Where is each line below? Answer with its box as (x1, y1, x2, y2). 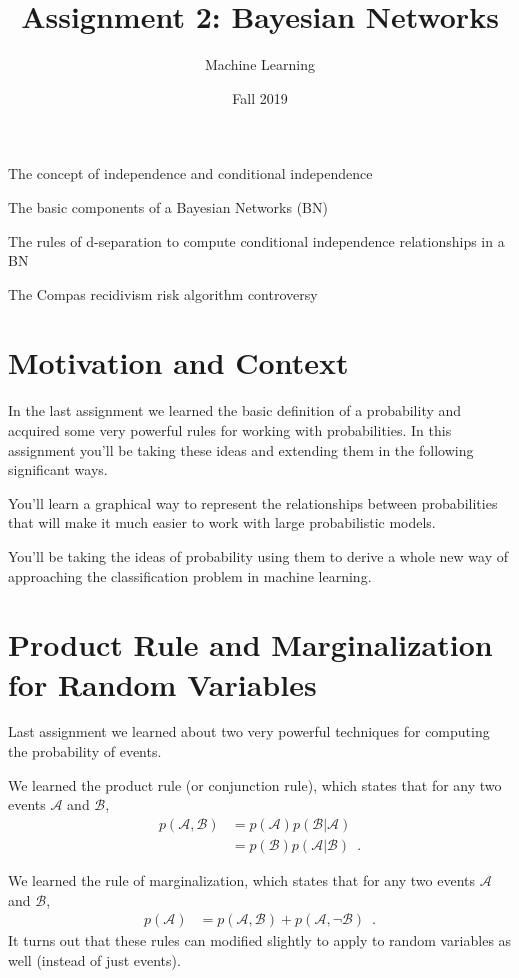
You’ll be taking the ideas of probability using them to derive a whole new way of (8, 545, 508, 566)
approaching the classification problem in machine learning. (8, 565, 372, 586)
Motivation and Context (8, 342, 349, 383)
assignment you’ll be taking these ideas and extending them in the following (8, 439, 474, 460)
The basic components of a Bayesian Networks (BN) (8, 196, 328, 217)
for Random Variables (8, 663, 317, 704)
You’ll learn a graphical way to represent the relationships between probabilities (8, 492, 498, 513)
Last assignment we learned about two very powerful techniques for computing (8, 721, 490, 742)
